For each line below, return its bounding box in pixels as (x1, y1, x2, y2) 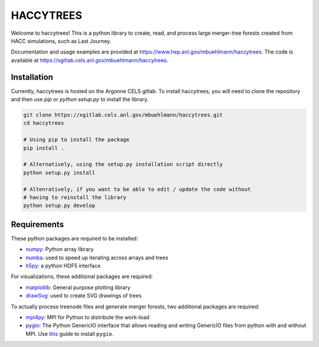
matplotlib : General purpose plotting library (25, 283, 131, 291)
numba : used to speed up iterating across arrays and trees (25, 254, 168, 261)
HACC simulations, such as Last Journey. (11, 37, 112, 44)
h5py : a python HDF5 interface (25, 262, 101, 269)
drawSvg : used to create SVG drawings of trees (25, 292, 142, 299)
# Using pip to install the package (23, 136, 130, 143)
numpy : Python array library (25, 246, 94, 253)
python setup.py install (23, 169, 96, 176)
